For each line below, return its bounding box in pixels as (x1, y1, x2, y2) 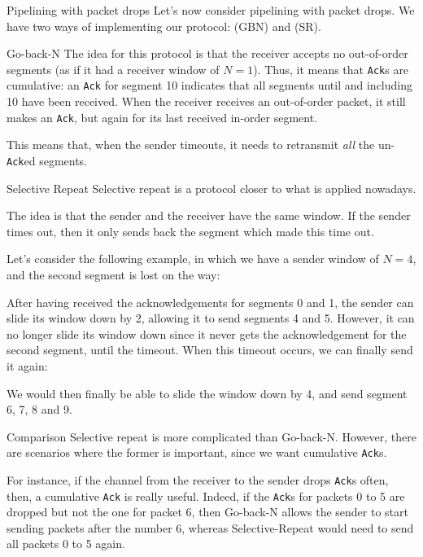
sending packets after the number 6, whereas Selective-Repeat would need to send (7, 519, 414, 536)
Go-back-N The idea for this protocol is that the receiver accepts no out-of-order (7, 45, 408, 62)
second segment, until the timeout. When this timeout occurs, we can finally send (7, 341, 413, 358)
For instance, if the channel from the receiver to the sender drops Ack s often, (7, 471, 389, 488)
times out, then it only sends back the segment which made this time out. (7, 222, 374, 239)
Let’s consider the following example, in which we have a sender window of (7, 250, 379, 267)
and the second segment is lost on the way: (7, 265, 220, 283)
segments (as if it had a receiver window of (7, 60, 220, 77)
